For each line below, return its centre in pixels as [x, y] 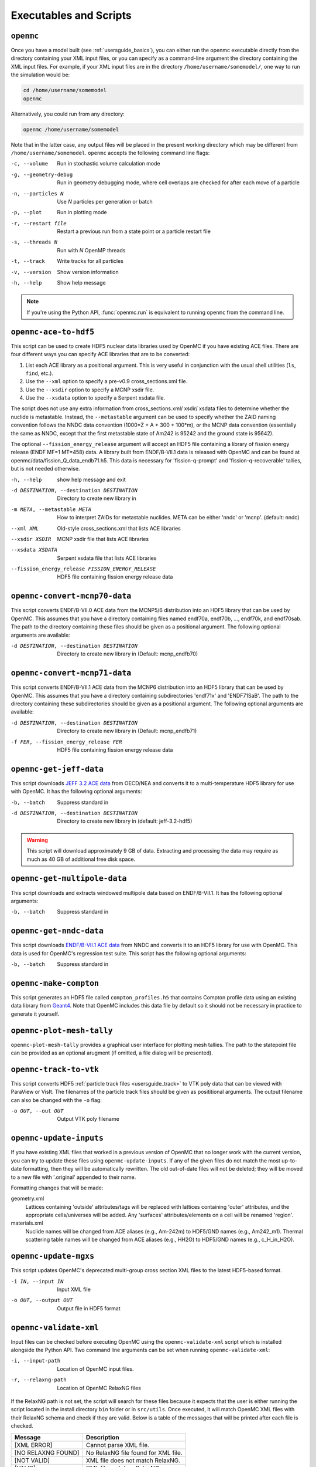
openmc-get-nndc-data [57, 931]
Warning [37, 840]
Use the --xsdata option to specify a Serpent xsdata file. [95, 398]
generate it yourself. [35, 1014]
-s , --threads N [34, 242]
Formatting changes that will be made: [57, 1188]
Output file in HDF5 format [89, 1308]
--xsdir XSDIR [31, 539]
